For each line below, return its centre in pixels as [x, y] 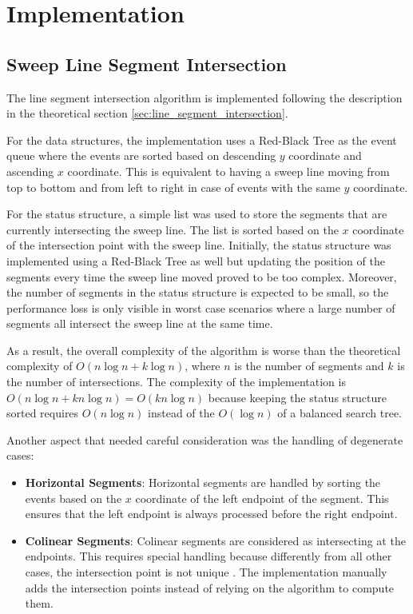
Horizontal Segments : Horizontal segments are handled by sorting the [203, 482]
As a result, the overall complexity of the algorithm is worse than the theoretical [204, 350]
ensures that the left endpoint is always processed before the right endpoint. [211, 514]
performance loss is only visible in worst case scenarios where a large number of [201, 307]
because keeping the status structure [297, 397]
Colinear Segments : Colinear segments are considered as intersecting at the [215, 540]
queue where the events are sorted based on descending [141, 155]
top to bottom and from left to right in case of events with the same [173, 187]
